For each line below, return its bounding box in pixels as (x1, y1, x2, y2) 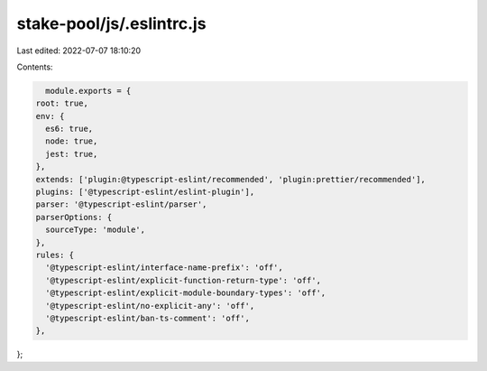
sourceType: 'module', (45, 225, 146, 235)
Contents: (16, 61, 53, 72)
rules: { (35, 250, 75, 260)
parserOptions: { (35, 212, 113, 222)
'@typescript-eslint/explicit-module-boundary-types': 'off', (45, 288, 326, 298)
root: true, (35, 98, 89, 108)
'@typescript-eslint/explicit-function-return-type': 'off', (45, 275, 322, 285)
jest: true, (45, 149, 98, 159)
